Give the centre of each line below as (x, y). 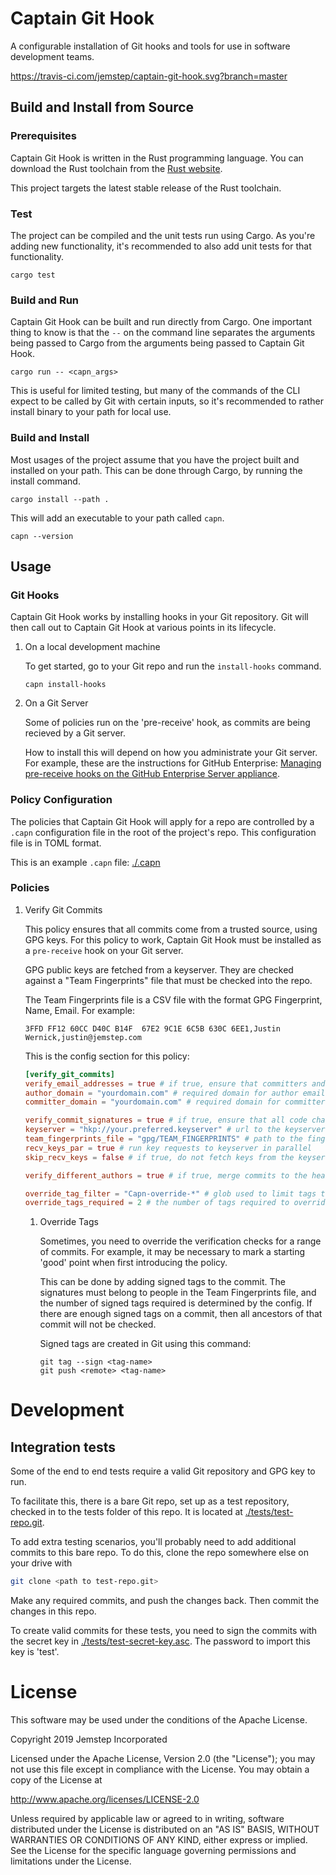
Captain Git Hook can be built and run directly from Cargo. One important (161, 322)
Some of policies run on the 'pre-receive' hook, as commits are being (167, 723)
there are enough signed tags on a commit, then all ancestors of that (181, 1314)
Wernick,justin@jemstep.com (83, 1037)
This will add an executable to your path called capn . (117, 518)
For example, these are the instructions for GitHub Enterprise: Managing (173, 763)
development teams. (52, 56)
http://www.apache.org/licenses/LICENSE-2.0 (105, 1799)
